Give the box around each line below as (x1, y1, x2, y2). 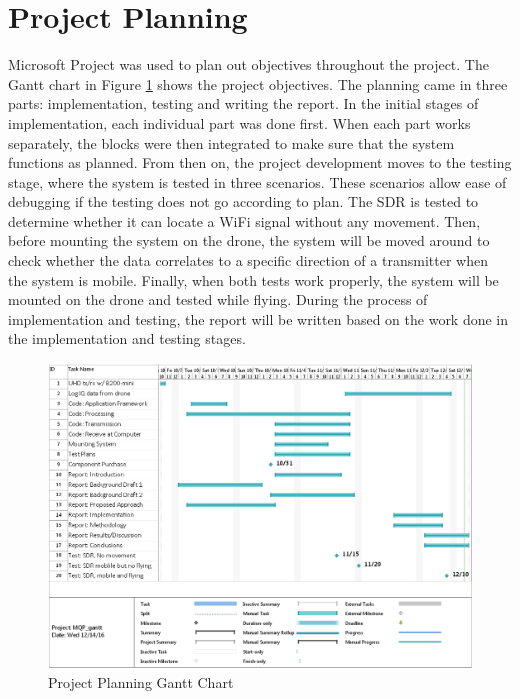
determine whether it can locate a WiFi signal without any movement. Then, (8, 210, 481, 231)
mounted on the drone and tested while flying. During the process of (8, 289, 428, 310)
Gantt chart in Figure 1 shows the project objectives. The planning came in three (8, 73, 508, 94)
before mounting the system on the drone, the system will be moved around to (8, 230, 490, 251)
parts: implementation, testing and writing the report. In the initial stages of (8, 93, 479, 114)
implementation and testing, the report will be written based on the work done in (8, 308, 509, 329)
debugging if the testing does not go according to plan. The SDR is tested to (8, 191, 479, 212)
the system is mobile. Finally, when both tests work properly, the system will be (8, 269, 499, 290)
